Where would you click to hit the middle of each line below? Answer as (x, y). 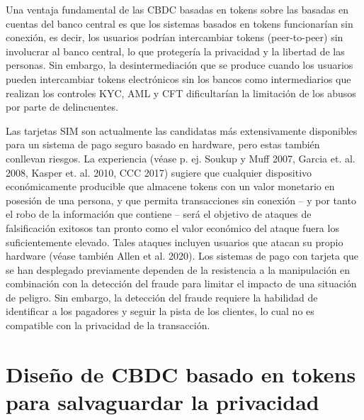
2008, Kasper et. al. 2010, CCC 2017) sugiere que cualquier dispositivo (159, 172)
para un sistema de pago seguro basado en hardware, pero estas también (163, 144)
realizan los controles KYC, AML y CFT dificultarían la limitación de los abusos (181, 93)
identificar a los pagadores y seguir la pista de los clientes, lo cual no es (160, 311)
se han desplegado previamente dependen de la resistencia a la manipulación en (178, 269)
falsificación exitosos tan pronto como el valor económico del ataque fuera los (172, 227)
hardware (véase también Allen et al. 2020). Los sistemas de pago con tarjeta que (182, 256)
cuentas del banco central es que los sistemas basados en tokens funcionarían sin (180, 23)
